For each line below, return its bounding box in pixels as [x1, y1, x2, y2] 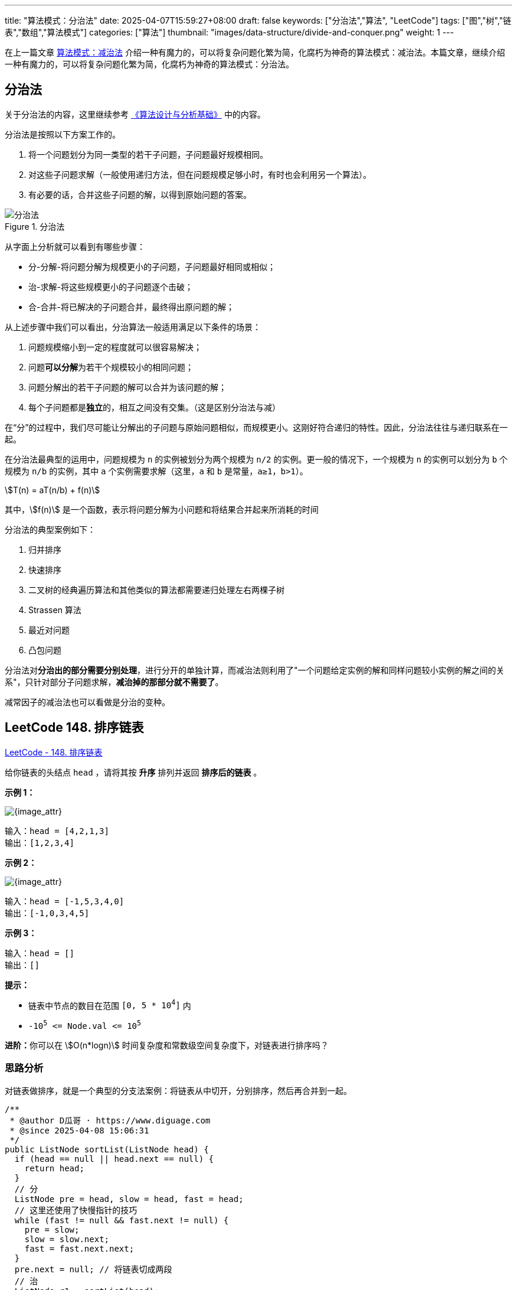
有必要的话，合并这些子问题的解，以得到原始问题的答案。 [28, 189, 251, 200]
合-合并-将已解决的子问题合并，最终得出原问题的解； [28, 301, 234, 312]
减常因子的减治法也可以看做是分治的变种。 [5, 696, 170, 707]
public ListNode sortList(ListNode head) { [5, 1144, 209, 1154]
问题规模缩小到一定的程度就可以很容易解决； [28, 341, 202, 352]
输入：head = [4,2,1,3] [5, 826, 109, 836]
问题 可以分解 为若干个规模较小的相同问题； [28, 361, 194, 372]
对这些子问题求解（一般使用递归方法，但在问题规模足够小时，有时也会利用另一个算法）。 [28, 169, 371, 180]
